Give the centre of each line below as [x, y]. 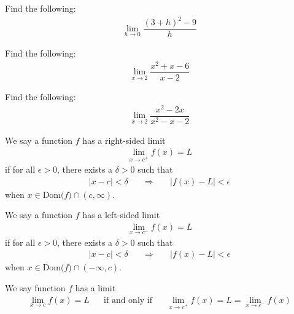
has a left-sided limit [121, 215]
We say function [35, 287]
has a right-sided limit [124, 140]
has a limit [95, 287]
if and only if [128, 300]
